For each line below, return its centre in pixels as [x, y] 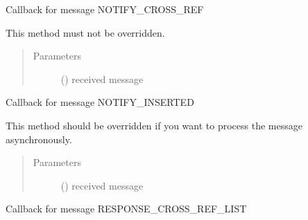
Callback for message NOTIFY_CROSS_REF [105, 9]
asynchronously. [39, 139]
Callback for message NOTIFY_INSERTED [100, 102]
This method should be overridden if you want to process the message [154, 125]
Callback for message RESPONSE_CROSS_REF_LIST [126, 209]
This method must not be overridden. [85, 32]
